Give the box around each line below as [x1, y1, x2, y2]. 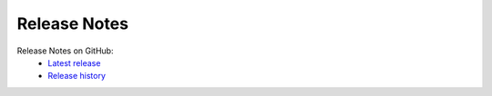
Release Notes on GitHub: [16, 45, 114, 56]
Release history [47, 71, 107, 82]
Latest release [47, 57, 101, 68]
